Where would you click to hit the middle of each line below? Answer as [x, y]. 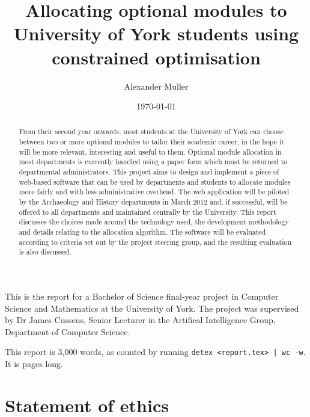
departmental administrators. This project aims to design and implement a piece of [149, 172]
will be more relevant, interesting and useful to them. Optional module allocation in [150, 151]
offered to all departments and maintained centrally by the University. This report [147, 212]
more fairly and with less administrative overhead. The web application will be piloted [154, 192]
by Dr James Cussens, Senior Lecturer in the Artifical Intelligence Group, [140, 320]
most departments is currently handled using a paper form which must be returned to [153, 162]
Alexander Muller [156, 86]
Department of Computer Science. [68, 331]
